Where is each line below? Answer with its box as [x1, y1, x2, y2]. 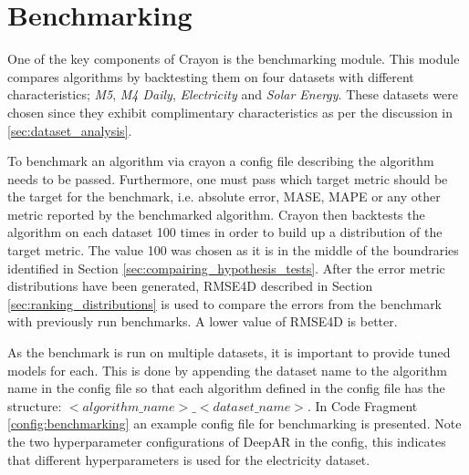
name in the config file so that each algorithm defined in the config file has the [7, 378, 445, 398]
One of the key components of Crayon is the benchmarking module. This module [7, 49, 460, 68]
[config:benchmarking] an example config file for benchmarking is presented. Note [7, 414, 462, 433]
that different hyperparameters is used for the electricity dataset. [7, 449, 370, 469]
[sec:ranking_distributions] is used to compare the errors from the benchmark [7, 294, 443, 313]
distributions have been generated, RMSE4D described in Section [7, 276, 373, 295]
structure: [7, 396, 62, 415]
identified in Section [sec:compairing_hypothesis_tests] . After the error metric [7, 258, 445, 277]
